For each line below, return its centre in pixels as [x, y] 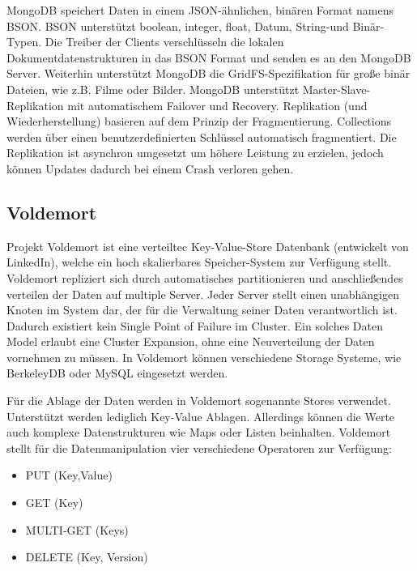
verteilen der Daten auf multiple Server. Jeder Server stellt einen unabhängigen [203, 294]
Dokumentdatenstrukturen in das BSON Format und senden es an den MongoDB [209, 57]
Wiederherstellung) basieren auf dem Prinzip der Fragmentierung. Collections [199, 121]
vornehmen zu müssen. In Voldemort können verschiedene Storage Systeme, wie [204, 357]
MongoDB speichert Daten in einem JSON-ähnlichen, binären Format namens [200, 10]
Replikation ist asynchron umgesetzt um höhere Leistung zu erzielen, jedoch [195, 153]
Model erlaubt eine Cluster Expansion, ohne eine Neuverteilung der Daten [191, 341]
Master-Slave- [336, 89]
